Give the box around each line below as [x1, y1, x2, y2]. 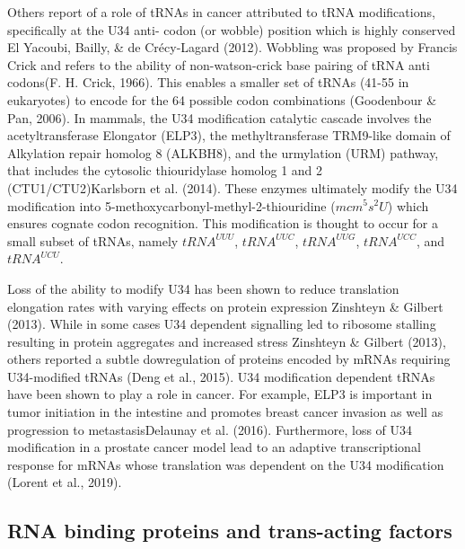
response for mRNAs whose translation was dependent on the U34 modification [7, 455, 444, 474]
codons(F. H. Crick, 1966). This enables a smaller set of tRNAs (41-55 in [7, 73, 409, 92]
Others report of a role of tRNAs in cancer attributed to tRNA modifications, [7, 3, 435, 21]
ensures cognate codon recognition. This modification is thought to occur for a [7, 214, 438, 233]
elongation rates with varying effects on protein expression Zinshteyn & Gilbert [7, 297, 443, 315]
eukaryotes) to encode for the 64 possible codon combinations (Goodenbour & [7, 90, 437, 109]
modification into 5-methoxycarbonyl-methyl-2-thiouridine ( [7, 196, 336, 215]
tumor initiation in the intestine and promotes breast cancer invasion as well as [7, 403, 443, 421]
